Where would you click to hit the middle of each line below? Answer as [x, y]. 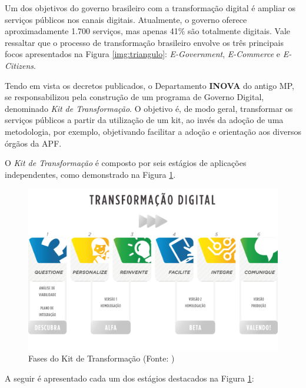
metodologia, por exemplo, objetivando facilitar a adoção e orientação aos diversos [153, 131]
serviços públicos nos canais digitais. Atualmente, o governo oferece [126, 19]
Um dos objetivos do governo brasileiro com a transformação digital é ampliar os [150, 8]
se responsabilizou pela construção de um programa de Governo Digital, [134, 97]
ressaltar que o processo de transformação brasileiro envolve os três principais [144, 42]
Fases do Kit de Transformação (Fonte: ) [102, 358]
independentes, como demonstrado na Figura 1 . [90, 174]
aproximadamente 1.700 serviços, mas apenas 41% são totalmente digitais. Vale [148, 31]
